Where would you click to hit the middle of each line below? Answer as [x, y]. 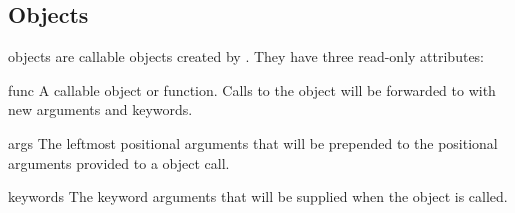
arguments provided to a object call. [119, 162]
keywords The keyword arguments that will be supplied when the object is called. [258, 196]
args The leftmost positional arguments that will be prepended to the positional [253, 142]
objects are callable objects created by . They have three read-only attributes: [246, 56]
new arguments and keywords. [100, 109]
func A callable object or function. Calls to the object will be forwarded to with [252, 89]
